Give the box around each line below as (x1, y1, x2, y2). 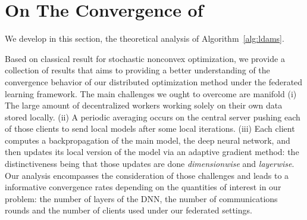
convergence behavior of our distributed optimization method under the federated (5, 75, 303, 88)
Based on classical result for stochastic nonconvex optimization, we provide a (5, 52, 285, 64)
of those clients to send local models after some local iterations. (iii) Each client (5, 122, 295, 135)
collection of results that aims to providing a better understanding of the (5, 64, 270, 76)
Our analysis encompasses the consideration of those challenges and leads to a (5, 169, 289, 181)
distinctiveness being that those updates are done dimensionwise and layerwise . (5, 157, 295, 170)
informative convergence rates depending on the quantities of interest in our (5, 181, 281, 193)
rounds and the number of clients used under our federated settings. (5, 204, 252, 216)
